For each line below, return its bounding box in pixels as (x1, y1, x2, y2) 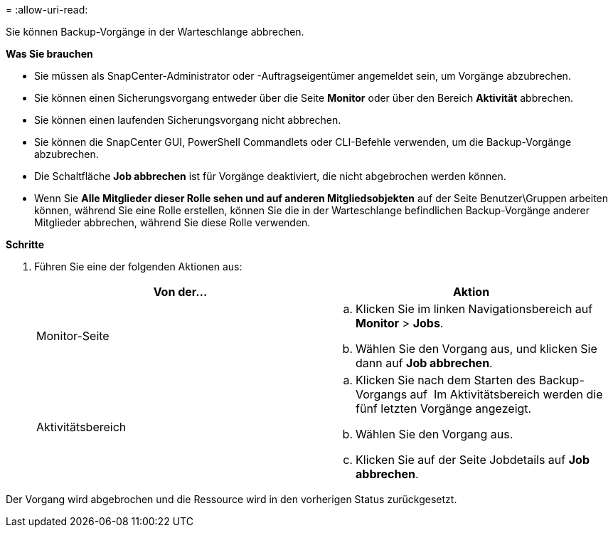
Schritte (6, 238, 44, 250)
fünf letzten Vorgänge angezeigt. (356, 401, 532, 416)
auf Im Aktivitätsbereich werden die (410, 387, 603, 401)
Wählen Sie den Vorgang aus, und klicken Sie (356, 342, 597, 356)
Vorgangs (356, 387, 407, 401)
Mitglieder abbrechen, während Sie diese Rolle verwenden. (34, 216, 311, 228)
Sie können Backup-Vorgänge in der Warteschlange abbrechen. (6, 26, 304, 38)
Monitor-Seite (36, 329, 110, 343)
